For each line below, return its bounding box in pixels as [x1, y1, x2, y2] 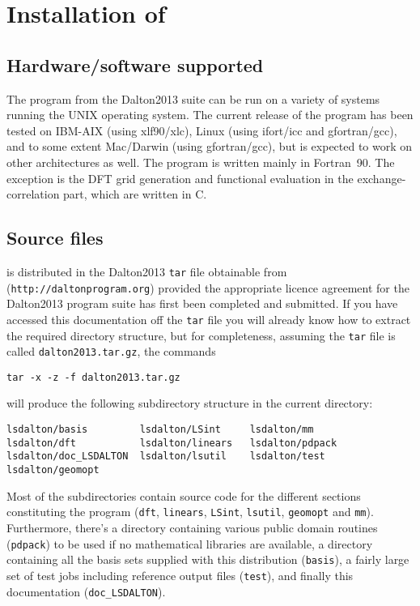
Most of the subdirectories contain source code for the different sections [6, 487, 361, 504]
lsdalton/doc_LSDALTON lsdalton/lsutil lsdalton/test [6, 450, 325, 463]
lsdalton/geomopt [6, 464, 100, 476]
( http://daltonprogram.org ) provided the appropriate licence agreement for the [6, 279, 409, 296]
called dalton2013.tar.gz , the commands [6, 343, 216, 360]
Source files [6, 225, 104, 250]
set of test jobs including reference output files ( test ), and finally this [6, 566, 354, 583]
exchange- [357, 169, 406, 186]
